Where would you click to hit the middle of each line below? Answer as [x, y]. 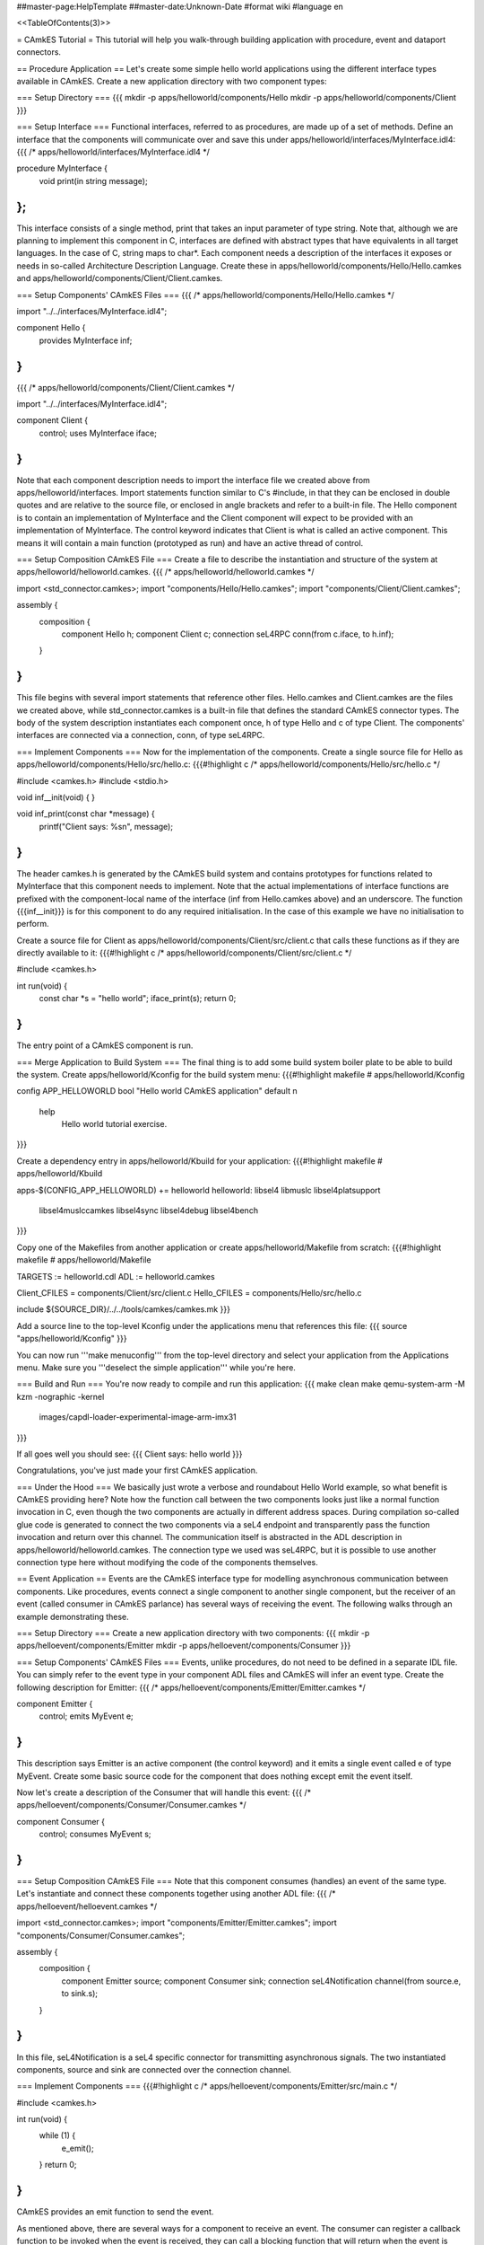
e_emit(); [78, 2148]
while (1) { [57, 2135]
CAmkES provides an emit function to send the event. [115, 2212]
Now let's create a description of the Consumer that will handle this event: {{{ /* [164, 1792]
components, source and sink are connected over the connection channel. [154, 2069]
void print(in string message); [93, 180]
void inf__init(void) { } [56, 797]
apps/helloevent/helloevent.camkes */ [86, 1906]
